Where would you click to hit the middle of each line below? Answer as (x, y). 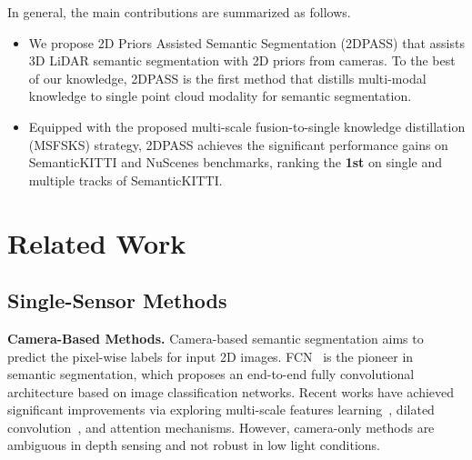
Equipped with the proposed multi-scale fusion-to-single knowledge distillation (247, 126)
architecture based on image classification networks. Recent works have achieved (231, 391)
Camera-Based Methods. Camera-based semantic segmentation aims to (216, 338)
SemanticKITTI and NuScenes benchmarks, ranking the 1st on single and (236, 162)
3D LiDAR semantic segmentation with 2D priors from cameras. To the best (242, 60)
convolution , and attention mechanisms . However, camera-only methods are (221, 427)
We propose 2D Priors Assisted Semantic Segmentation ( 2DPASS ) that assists (246, 42)
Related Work (97, 242)
